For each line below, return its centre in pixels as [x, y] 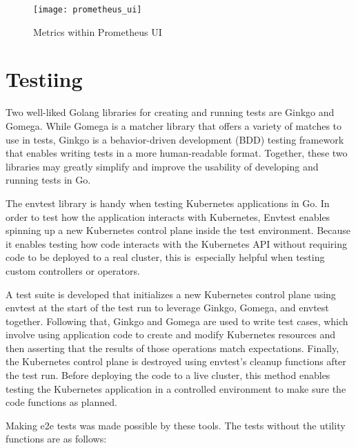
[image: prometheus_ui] [88, 10]
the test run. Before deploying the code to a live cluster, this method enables [168, 375]
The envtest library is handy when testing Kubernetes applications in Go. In [168, 203]
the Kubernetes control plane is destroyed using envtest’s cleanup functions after [176, 361]
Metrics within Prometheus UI [98, 31]
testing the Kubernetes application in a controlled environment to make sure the [176, 388]
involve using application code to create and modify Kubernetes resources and [171, 334]
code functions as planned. [61, 402]
